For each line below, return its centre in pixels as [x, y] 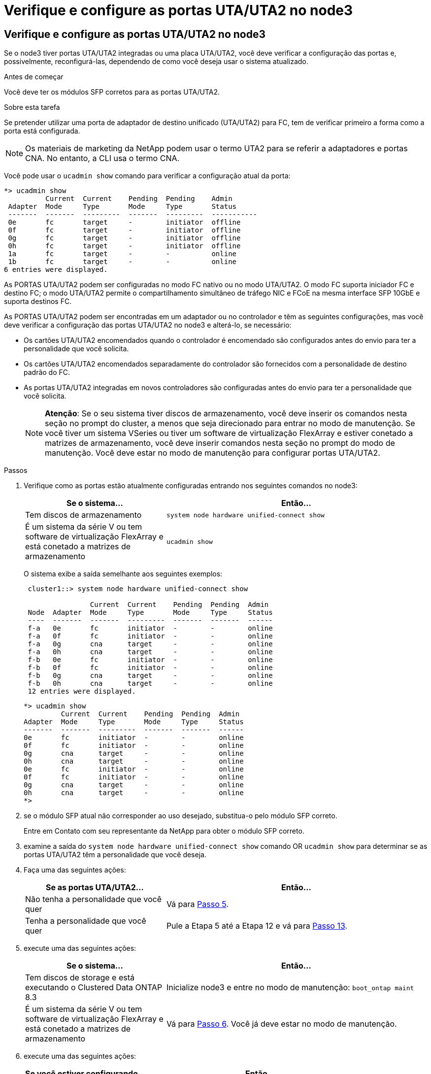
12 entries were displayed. [82, 691]
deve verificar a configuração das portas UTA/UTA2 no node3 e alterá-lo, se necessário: [148, 325]
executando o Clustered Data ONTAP [94, 988]
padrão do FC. [47, 372]
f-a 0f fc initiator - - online [150, 636]
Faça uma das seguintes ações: [75, 870]
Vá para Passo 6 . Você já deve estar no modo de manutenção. [282, 1024]
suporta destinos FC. [38, 302]
